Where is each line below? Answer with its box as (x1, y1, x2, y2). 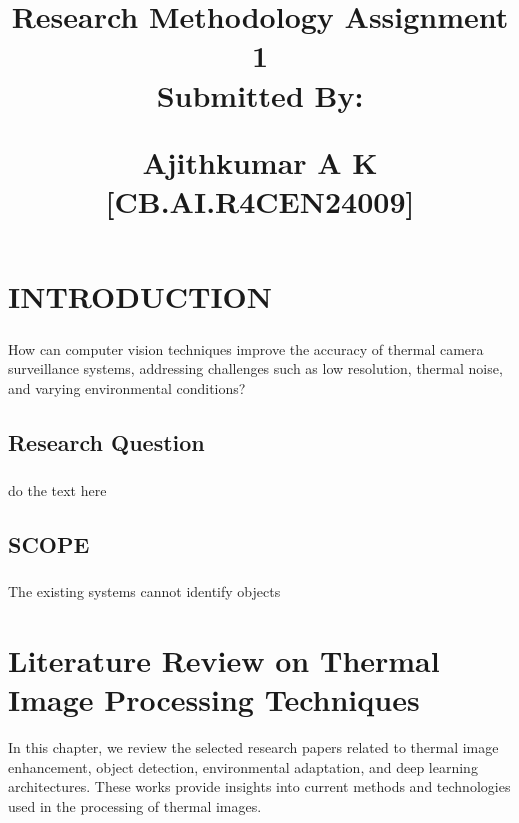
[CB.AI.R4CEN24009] (105, 180, 415, 221)
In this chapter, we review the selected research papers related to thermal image (8, 737, 499, 758)
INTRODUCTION (8, 276, 273, 317)
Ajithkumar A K (142, 141, 378, 182)
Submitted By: (156, 74, 364, 115)
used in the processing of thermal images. (8, 796, 262, 817)
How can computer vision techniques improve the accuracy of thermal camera (8, 338, 484, 359)
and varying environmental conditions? (8, 377, 246, 398)
